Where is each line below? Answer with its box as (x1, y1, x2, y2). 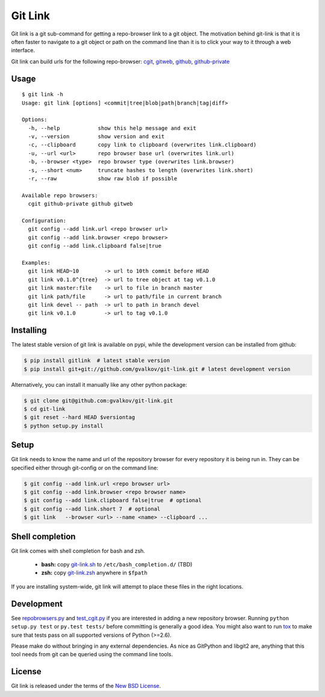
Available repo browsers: (22, 192, 99, 198)
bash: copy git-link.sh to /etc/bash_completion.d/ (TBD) (41, 561, 193, 568)
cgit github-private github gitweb (28, 200, 134, 207)
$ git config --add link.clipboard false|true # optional (23, 497, 202, 504)
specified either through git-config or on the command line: (11, 464, 159, 471)
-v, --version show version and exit (28, 133, 165, 140)
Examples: (22, 259, 51, 266)
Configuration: (22, 217, 67, 224)
